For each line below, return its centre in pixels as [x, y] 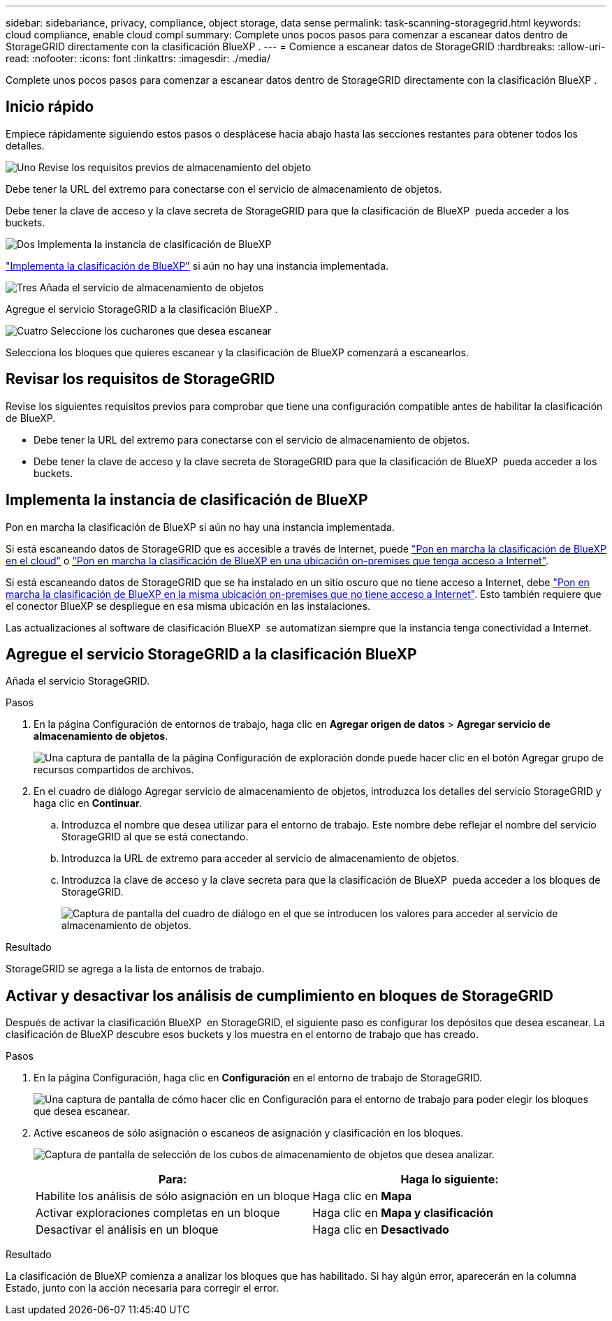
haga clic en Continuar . [88, 803]
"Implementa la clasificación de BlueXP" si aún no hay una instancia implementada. [197, 265]
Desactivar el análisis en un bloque [127, 1230]
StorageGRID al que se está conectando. [155, 837]
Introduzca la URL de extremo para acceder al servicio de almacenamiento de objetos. [261, 859]
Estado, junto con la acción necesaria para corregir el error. [142, 1288]
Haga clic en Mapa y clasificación [403, 1213]
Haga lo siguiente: [450, 1180]
